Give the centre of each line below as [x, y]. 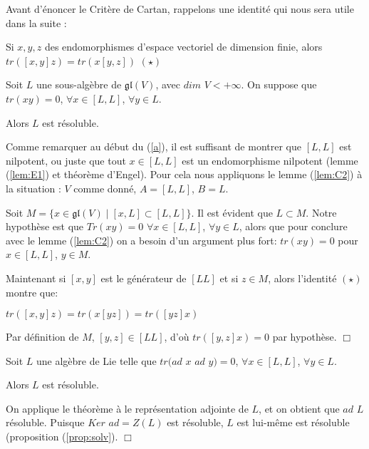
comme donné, [105, 188]
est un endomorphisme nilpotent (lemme [270, 160]
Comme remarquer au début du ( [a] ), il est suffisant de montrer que [154, 146]
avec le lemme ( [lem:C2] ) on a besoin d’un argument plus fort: [141, 240]
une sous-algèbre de [79, 84]
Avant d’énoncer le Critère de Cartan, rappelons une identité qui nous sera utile [180, 9]
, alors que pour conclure [293, 226]
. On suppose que [279, 84]
